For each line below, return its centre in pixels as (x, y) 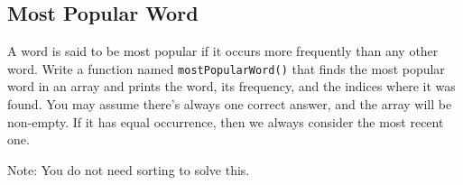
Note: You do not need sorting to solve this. (129, 169)
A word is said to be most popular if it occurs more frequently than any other (223, 51)
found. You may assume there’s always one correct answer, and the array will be (230, 104)
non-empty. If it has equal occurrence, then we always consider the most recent (226, 121)
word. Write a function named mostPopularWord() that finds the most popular (226, 68)
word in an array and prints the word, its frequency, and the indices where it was (231, 86)
